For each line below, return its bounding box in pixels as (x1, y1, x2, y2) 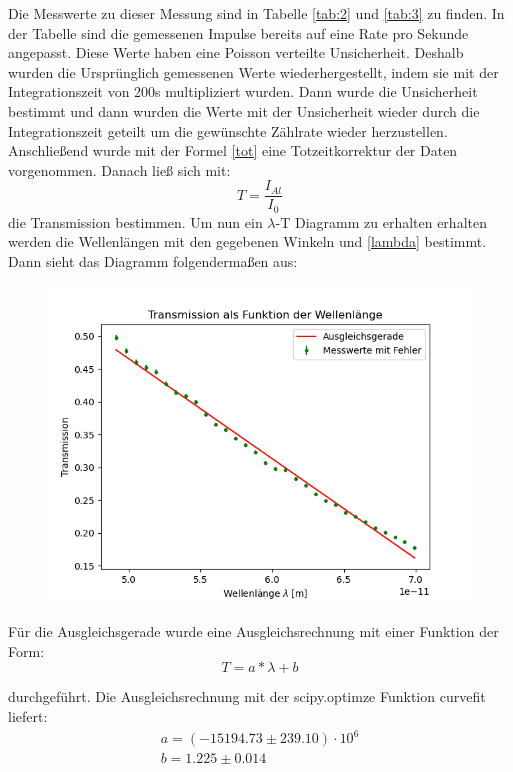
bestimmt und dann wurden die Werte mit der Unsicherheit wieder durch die (8, 100, 480, 121)
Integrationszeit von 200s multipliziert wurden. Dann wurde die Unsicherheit (8, 81, 478, 102)
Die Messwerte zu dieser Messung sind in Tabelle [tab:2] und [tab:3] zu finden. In (8, 3, 505, 23)
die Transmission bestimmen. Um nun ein (8, 211, 263, 232)
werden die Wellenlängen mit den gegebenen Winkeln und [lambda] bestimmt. (8, 231, 487, 252)
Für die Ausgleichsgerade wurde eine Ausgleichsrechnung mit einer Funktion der (8, 621, 499, 642)
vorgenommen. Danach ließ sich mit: (8, 159, 231, 180)
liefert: (8, 706, 48, 727)
